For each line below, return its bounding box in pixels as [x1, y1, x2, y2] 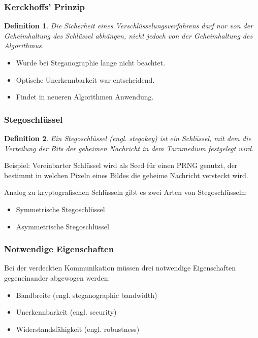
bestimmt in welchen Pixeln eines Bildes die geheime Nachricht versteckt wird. [4, 170, 248, 180]
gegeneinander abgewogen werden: [4, 272, 110, 283]
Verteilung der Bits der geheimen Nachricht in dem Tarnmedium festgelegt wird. [4, 143, 254, 153]
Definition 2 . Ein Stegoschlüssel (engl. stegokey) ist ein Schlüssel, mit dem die [4, 133, 251, 143]
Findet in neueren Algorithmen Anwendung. [16, 91, 154, 102]
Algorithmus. [4, 40, 44, 51]
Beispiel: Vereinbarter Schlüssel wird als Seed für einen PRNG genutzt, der [4, 160, 238, 171]
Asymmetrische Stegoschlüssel [16, 221, 109, 231]
